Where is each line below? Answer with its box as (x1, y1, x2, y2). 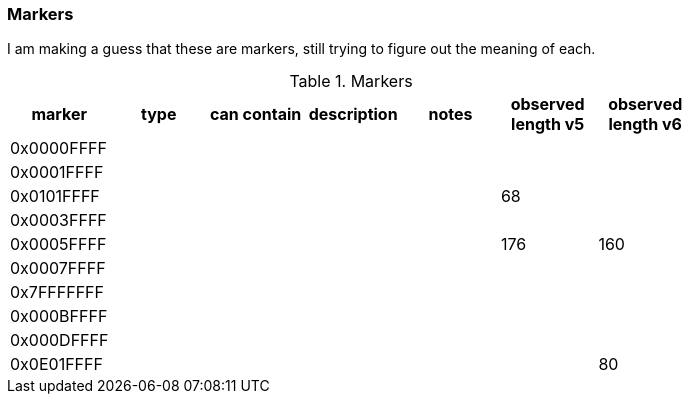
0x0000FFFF (10, 138, 107, 159)
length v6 (608, 114, 682, 135)
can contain (209, 104, 302, 125)
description (308, 104, 398, 125)
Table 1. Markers (289, 71, 413, 92)
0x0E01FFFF (10, 354, 103, 375)
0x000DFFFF (10, 330, 109, 351)
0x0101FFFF (10, 186, 100, 207)
